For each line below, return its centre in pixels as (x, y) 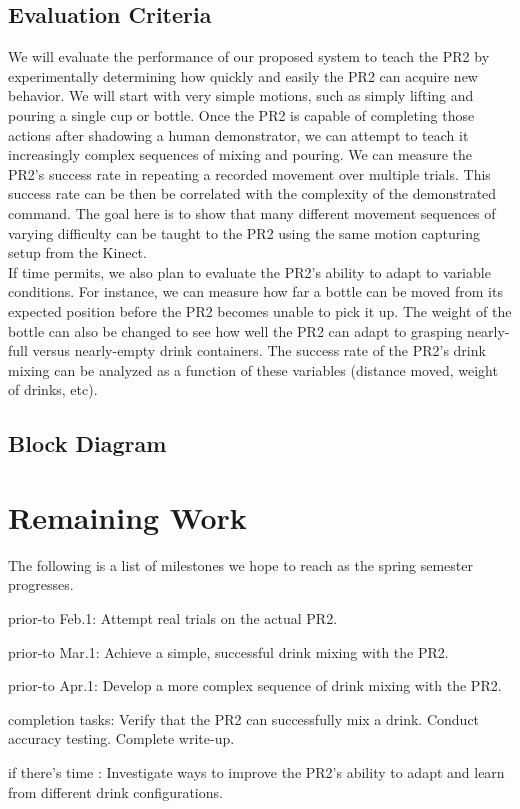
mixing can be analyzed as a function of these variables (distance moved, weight (253, 369)
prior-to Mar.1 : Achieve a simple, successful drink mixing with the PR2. (228, 651)
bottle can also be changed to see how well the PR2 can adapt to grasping (235, 330)
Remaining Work (127, 516)
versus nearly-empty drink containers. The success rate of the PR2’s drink (259, 350)
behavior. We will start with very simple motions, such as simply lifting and (241, 95)
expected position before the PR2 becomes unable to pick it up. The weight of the (260, 310)
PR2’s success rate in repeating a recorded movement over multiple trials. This (249, 173)
